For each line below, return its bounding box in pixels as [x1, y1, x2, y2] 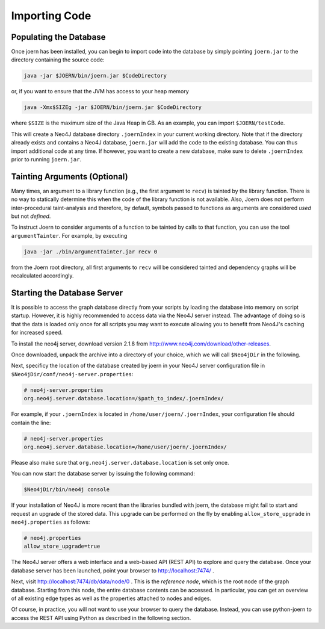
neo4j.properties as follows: [11, 518, 90, 526]
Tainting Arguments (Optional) [11, 172, 129, 182]
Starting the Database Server [11, 288, 123, 298]
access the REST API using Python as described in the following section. [11, 614, 191, 621]
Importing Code [11, 9, 91, 22]
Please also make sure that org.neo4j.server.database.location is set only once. [11, 459, 229, 466]
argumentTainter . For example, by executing [11, 232, 128, 239]
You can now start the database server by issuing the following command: [11, 470, 196, 477]
